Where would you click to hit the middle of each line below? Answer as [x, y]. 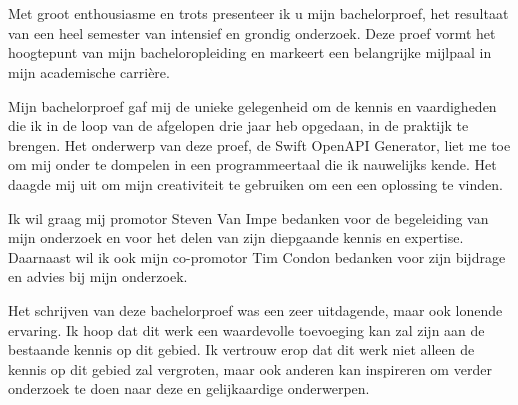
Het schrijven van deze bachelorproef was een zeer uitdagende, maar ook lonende [255, 309]
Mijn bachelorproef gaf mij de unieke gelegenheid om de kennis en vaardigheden [252, 105]
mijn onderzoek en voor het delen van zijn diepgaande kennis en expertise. [236, 237]
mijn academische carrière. [89, 71]
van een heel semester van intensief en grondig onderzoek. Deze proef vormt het [252, 32]
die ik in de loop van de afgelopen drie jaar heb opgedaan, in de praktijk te [238, 125]
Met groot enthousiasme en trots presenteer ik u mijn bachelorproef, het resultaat [258, 13]
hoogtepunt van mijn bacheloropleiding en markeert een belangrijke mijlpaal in [250, 52]
